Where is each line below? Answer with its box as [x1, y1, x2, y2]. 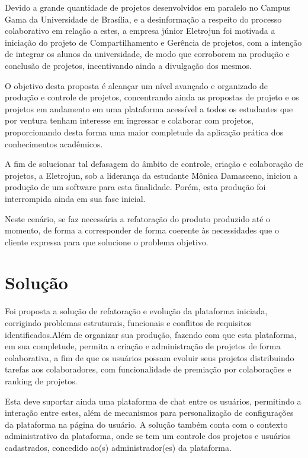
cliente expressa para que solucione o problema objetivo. [5, 235, 208, 248]
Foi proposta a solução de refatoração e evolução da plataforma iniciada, [5, 305, 268, 317]
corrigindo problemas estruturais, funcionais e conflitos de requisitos [5, 317, 252, 329]
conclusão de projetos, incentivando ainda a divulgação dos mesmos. [5, 59, 252, 71]
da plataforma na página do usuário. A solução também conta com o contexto [5, 418, 288, 430]
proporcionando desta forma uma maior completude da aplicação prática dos [5, 125, 284, 138]
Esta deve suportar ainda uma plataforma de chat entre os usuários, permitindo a [5, 394, 301, 407]
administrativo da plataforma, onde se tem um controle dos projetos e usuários [5, 429, 291, 442]
